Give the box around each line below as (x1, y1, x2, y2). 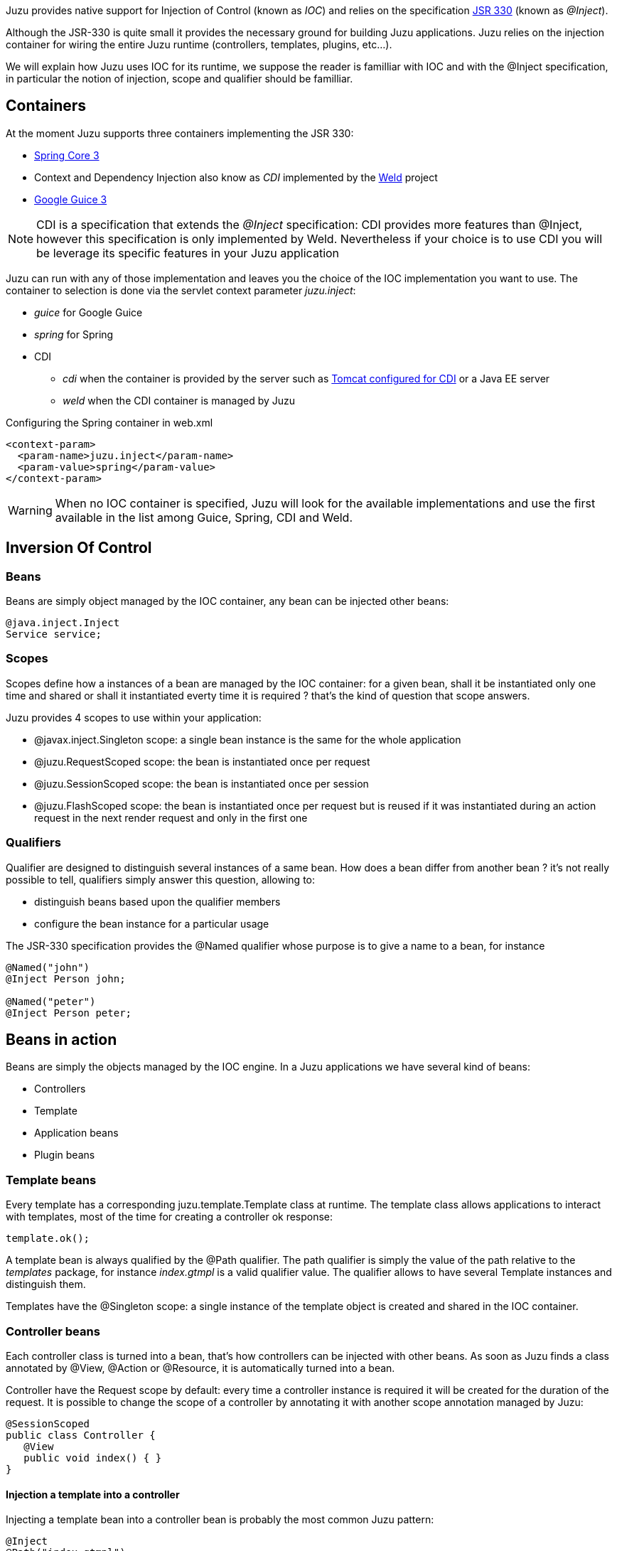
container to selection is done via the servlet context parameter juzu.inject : (6, 284, 356, 296)
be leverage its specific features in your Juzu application (36, 245, 340, 260)
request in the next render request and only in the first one (34, 811, 308, 824)
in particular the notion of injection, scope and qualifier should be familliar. (6, 73, 353, 85)
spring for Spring (34, 328, 114, 340)
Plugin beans (34, 1149, 95, 1161)
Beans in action (6, 1030, 117, 1048)
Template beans (6, 1172, 97, 1187)
